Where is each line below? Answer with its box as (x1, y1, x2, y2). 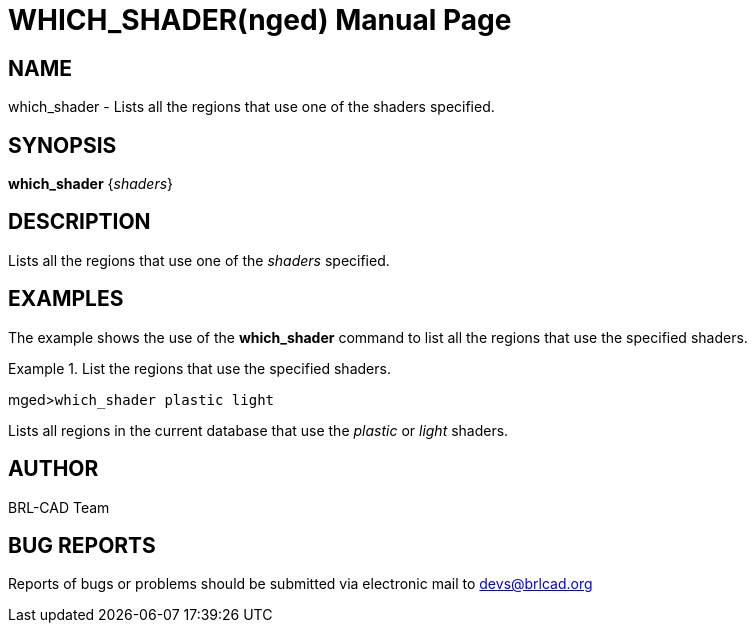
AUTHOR (8, 456, 99, 482)
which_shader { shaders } (8, 175, 174, 193)
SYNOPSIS (8, 132, 117, 158)
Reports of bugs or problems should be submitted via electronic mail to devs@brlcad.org (8, 575, 593, 593)
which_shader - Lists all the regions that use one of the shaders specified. (8, 98, 495, 116)
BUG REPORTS (8, 532, 156, 558)
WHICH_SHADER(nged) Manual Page (8, 3, 512, 37)
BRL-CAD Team (8, 498, 110, 516)
